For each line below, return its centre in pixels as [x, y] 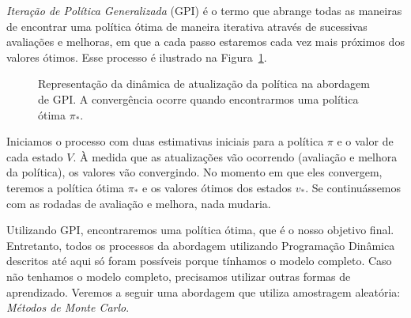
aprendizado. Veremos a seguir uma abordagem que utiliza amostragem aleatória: [204, 291]
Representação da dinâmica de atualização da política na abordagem [204, 83]
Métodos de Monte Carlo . [68, 307]
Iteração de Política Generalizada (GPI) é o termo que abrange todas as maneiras [204, 10]
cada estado [35, 156]
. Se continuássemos [353, 187]
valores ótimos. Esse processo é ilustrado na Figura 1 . [137, 57]
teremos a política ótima [66, 187]
